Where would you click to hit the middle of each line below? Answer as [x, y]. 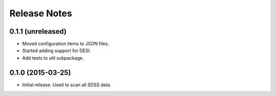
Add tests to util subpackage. [53, 58]
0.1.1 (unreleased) [38, 31]
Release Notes [41, 13]
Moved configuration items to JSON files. [66, 44]
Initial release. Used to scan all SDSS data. [67, 85]
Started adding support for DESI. [57, 51]
